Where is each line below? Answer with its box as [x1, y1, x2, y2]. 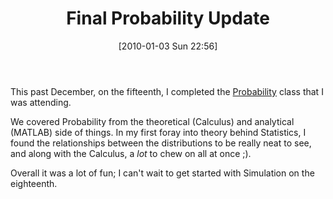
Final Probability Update [66, 7, 270, 30]
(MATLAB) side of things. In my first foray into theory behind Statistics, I [10, 126, 307, 138]
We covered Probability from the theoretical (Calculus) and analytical [10, 115, 295, 127]
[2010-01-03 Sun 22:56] [118, 40, 218, 52]
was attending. [10, 96, 72, 108]
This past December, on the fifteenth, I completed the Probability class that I [10, 85, 324, 97]
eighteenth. [10, 177, 58, 189]
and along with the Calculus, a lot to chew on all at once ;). [10, 147, 252, 159]
